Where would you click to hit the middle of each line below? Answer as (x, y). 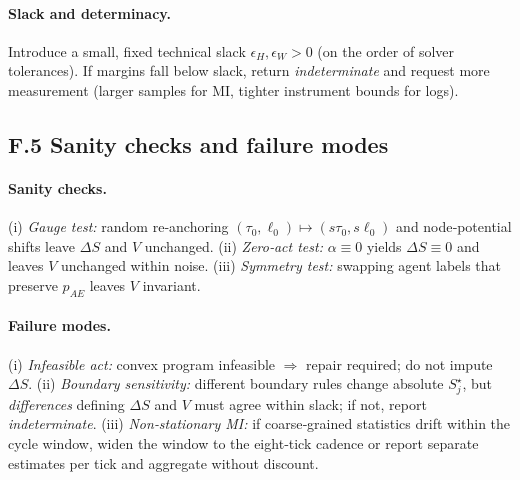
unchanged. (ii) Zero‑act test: (233, 245)
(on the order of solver (386, 50)
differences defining (66, 403)
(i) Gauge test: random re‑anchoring (118, 226)
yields (384, 245)
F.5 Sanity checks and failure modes (198, 143)
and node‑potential (454, 226)
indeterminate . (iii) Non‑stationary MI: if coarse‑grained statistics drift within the (259, 423)
